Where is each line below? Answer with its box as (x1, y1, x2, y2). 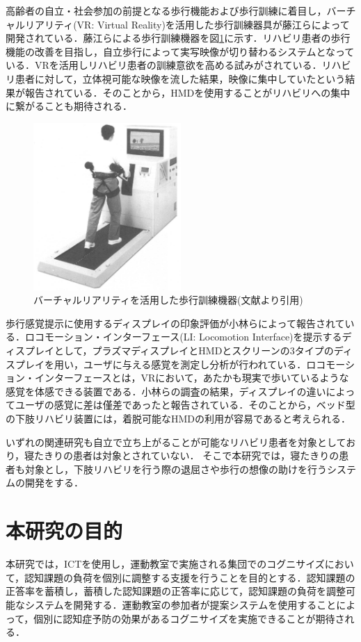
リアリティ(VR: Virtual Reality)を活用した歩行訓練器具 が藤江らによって (24, 17, 350, 31)
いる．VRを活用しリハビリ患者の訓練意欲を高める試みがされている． (6, 58, 322, 72)
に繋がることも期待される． (6, 99, 132, 113)
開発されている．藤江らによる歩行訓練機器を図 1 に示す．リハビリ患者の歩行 (6, 31, 351, 45)
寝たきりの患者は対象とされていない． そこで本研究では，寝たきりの (24, 448, 339, 463)
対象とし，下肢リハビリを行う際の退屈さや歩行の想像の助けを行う (24, 461, 327, 476)
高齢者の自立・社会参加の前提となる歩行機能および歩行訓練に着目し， (6, 3, 327, 17)
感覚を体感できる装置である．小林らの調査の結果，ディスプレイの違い (6, 384, 326, 398)
